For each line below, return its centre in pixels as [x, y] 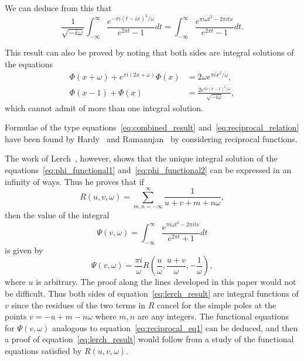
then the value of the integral [57, 215]
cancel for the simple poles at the [217, 305]
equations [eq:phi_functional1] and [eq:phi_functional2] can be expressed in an [148, 169]
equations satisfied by [43, 350]
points [16, 316]
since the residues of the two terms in [78, 305]
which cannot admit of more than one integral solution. [104, 107]
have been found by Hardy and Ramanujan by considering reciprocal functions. [151, 138]
